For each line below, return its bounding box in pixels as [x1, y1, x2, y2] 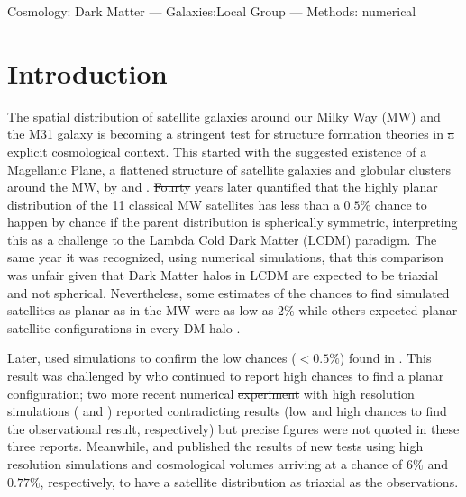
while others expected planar [298, 301, 458, 320]
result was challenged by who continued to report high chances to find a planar [7, 366, 444, 385]
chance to [374, 194, 427, 213]
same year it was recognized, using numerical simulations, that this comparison [7, 248, 444, 267]
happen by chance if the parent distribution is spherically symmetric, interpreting [7, 212, 458, 231]
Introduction [7, 54, 168, 91]
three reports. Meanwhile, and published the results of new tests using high [7, 437, 424, 456]
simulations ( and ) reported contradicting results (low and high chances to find [7, 402, 447, 420]
